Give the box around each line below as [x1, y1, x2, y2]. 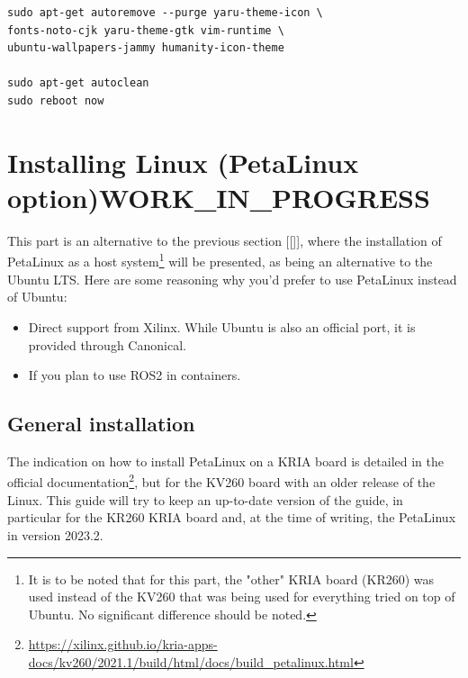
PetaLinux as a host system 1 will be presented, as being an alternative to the [7, 249, 433, 271]
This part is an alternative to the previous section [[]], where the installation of [7, 231, 442, 249]
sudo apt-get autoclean [7, 77, 149, 90]
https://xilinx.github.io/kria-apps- [28, 635, 218, 654]
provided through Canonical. [28, 335, 186, 354]
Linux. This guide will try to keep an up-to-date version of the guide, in [7, 490, 403, 509]
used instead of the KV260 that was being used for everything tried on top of [28, 587, 455, 606]
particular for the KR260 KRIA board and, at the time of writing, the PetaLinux [7, 508, 456, 527]
